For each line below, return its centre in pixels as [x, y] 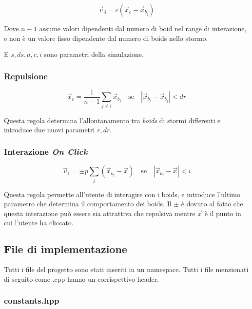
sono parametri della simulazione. [94, 54]
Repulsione [26, 76]
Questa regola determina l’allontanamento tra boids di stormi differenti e [112, 120]
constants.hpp [32, 300]
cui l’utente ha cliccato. [39, 223]
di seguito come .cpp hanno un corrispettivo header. [82, 279]
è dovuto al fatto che [212, 204]
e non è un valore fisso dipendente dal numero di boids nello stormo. [106, 38]
